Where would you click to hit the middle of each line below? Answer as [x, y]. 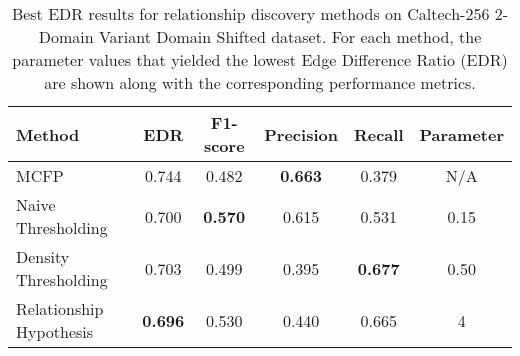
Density [43, 256]
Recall [378, 134]
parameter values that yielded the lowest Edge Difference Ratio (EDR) [260, 59]
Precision [301, 134]
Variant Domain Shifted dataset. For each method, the [290, 36]
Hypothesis [55, 331]
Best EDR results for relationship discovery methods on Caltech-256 [250, 13]
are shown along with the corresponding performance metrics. [260, 82]
